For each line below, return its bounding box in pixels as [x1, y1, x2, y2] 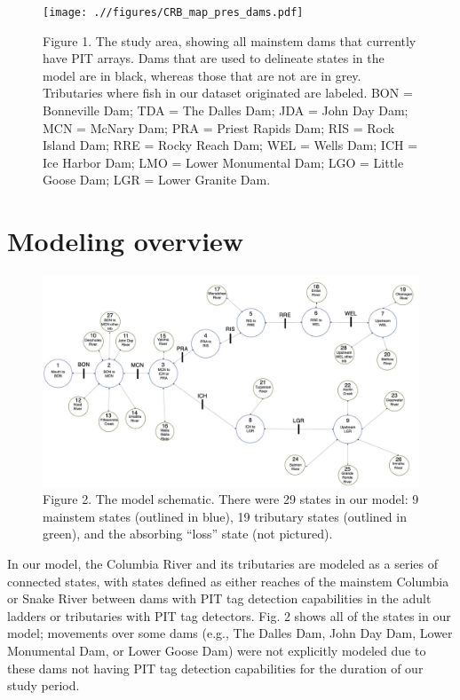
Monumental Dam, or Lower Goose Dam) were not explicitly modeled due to [7, 641, 426, 659]
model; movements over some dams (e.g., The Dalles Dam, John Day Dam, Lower [7, 624, 453, 642]
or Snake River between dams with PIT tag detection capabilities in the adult [7, 589, 432, 608]
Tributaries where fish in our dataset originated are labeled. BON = [43, 83, 413, 102]
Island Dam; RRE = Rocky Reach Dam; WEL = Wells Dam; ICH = [43, 136, 418, 154]
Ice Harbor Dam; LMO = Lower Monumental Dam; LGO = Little [43, 153, 404, 171]
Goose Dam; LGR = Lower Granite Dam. [43, 170, 271, 189]
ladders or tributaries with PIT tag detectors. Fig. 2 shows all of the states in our [7, 606, 451, 625]
